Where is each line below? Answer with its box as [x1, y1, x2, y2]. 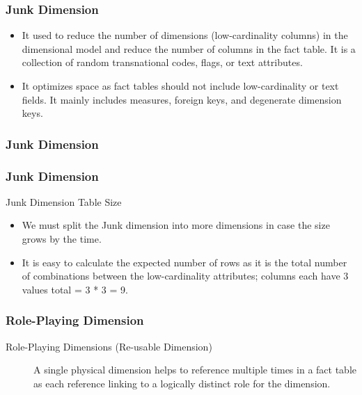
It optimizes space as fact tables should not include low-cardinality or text [22, 79, 339, 92]
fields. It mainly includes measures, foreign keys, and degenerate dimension [22, 92, 342, 106]
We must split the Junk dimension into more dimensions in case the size [22, 218, 330, 232]
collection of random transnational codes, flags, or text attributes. [22, 55, 303, 70]
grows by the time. [22, 232, 102, 246]
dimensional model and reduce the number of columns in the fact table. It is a [22, 41, 356, 56]
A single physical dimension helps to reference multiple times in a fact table [33, 362, 356, 377]
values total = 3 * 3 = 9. [22, 282, 128, 296]
